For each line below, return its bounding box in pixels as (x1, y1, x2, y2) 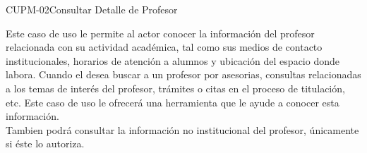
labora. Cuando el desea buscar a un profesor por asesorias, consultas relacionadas (6, 67, 361, 82)
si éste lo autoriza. (6, 136, 85, 151)
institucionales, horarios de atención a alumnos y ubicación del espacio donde (6, 53, 339, 68)
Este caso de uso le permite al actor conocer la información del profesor (6, 25, 315, 40)
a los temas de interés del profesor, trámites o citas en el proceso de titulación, (6, 80, 345, 95)
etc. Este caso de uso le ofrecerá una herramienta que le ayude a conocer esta (6, 94, 339, 109)
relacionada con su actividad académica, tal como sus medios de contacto (6, 39, 323, 54)
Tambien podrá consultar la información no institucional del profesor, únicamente (6, 122, 359, 137)
